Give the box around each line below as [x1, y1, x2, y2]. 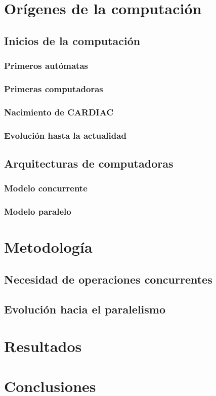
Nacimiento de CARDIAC [4, 105, 113, 118]
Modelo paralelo [4, 205, 71, 218]
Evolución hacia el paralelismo [4, 301, 166, 316]
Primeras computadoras [4, 82, 103, 95]
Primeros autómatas [4, 59, 88, 72]
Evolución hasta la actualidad [4, 129, 126, 141]
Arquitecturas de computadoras [4, 155, 174, 171]
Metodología [4, 236, 93, 257]
